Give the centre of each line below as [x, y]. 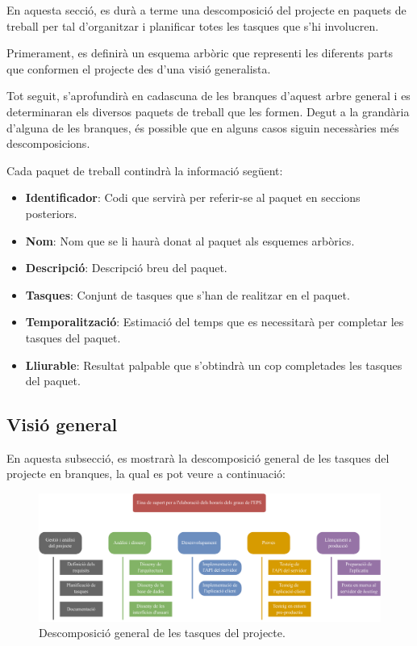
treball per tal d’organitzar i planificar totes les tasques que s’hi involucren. [193, 25]
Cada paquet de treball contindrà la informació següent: [145, 170]
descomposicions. [48, 143]
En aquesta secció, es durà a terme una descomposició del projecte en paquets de [206, 10]
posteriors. [51, 213]
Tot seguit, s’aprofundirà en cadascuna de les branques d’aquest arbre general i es [208, 96]
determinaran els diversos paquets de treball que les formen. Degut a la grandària [208, 111]
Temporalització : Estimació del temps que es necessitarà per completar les [215, 322]
